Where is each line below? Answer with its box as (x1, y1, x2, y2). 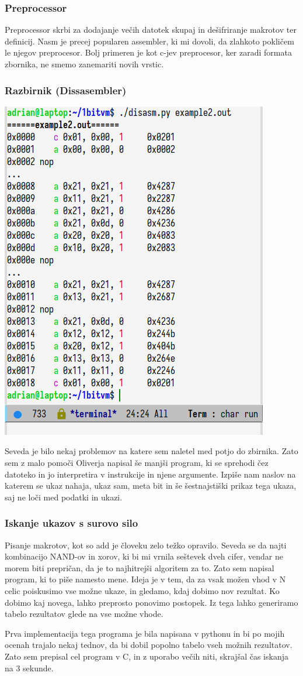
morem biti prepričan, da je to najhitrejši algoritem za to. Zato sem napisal (5, 561, 274, 574)
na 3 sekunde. (5, 661, 54, 674)
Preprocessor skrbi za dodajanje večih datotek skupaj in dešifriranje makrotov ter (5, 23, 297, 36)
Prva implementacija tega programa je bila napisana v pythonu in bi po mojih (5, 627, 285, 639)
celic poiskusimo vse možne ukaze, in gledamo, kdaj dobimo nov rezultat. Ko (5, 584, 280, 596)
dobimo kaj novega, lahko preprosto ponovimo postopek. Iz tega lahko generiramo (5, 596, 298, 608)
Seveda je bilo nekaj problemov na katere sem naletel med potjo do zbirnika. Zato (5, 445, 298, 457)
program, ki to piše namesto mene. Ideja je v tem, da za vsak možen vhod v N (5, 573, 286, 585)
